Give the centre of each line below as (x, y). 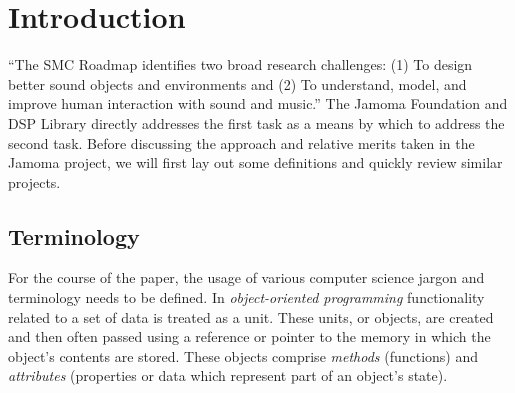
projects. (34, 181)
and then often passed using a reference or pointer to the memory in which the (249, 336)
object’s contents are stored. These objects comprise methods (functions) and (243, 355)
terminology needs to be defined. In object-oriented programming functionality (246, 297)
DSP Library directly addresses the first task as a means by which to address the (256, 122)
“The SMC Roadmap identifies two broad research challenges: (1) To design (240, 64)
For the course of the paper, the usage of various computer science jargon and (246, 277)
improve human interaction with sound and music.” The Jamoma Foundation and (258, 103)
